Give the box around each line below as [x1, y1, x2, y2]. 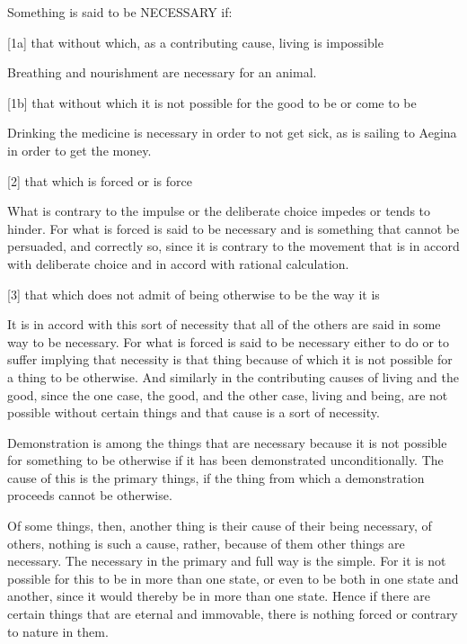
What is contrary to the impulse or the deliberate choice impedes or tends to [7, 201, 431, 220]
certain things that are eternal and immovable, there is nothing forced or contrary [7, 604, 458, 623]
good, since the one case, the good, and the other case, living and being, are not [7, 385, 448, 404]
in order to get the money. [7, 140, 152, 159]
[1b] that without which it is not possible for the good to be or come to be [7, 93, 417, 112]
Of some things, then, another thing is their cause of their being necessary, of [7, 516, 432, 535]
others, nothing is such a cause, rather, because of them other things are [7, 533, 405, 552]
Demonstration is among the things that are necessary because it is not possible [7, 433, 447, 452]
